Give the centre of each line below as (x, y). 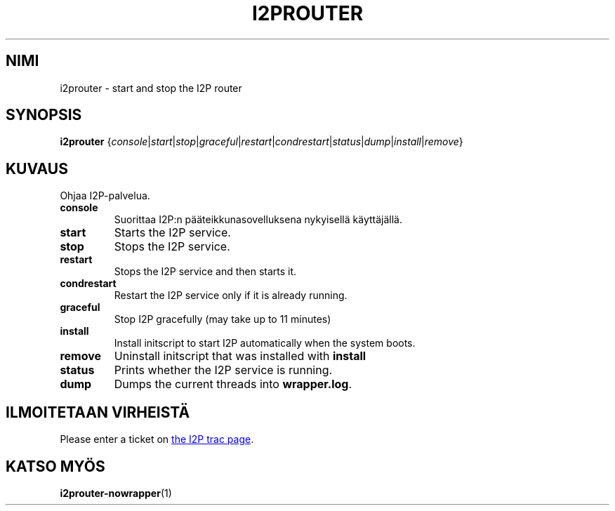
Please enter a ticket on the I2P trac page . (157, 439)
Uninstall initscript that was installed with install (240, 356)
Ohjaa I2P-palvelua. (105, 196)
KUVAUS (37, 168)
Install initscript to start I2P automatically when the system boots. (265, 343)
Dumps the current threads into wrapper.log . (233, 384)
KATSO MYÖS (55, 466)
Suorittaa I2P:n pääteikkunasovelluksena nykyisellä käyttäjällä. (258, 220)
